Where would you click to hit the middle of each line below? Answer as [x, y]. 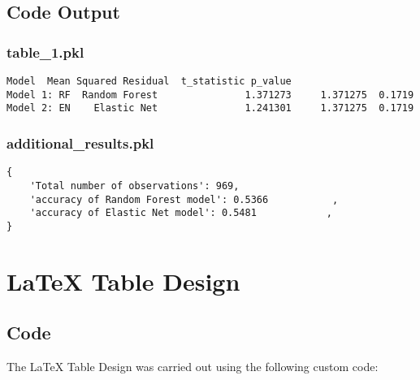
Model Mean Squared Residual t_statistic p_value [149, 81]
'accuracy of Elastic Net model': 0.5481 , [181, 213]
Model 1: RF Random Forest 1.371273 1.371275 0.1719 [210, 95]
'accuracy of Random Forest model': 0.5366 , [184, 199]
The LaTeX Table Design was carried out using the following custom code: [193, 367]
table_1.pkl [45, 52]
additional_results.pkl [80, 142]
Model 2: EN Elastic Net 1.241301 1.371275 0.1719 [210, 108]
